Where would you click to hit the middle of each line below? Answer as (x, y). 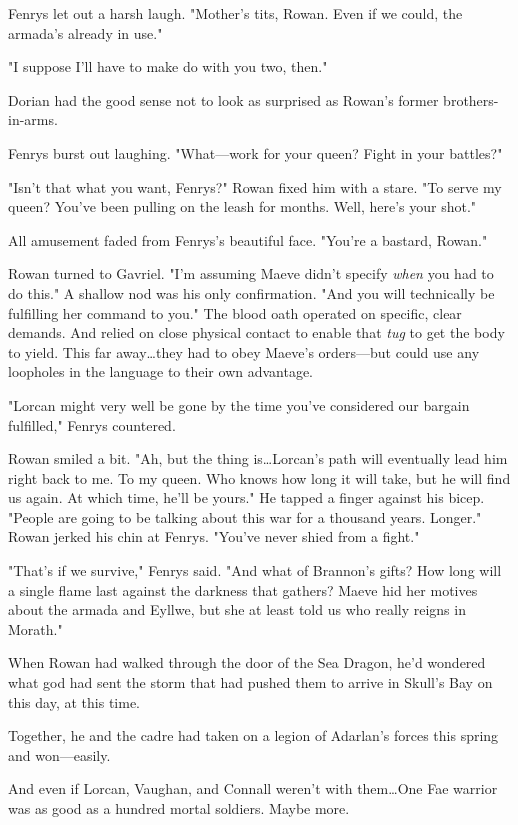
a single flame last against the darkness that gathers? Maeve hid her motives (243, 589)
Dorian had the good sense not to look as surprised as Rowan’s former (223, 99)
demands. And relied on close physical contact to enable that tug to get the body (256, 332)
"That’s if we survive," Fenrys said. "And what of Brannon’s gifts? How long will (255, 570)
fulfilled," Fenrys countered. (92, 424)
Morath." (35, 628)
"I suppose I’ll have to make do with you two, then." (168, 66)
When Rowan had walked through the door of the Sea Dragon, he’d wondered (247, 662)
